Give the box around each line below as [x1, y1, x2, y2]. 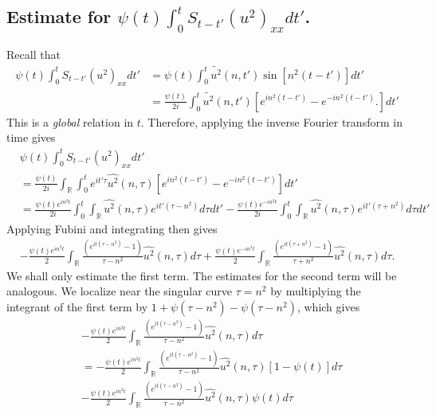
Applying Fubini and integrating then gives [6, 220, 218, 236]
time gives [6, 129, 56, 146]
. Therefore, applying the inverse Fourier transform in [140, 113, 403, 130]
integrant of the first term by [6, 298, 148, 314]
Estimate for [6, 4, 112, 29]
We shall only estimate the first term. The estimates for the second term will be [6, 267, 397, 283]
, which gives [297, 298, 360, 314]
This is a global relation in [6, 113, 134, 130]
